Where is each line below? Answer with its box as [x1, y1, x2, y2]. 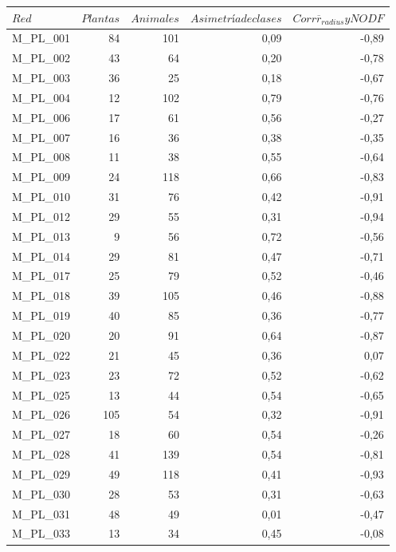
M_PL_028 [12, 446, 71, 463]
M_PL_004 [12, 89, 71, 105]
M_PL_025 [12, 386, 71, 403]
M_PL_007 [12, 128, 71, 145]
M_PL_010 [12, 188, 71, 205]
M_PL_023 [12, 366, 71, 383]
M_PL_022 [12, 346, 71, 363]
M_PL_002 [12, 49, 71, 66]
